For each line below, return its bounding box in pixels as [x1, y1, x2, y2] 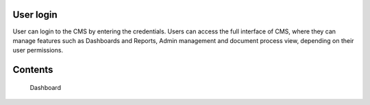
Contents [12, 64, 53, 76]
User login [12, 9, 58, 20]
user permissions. [12, 46, 64, 55]
